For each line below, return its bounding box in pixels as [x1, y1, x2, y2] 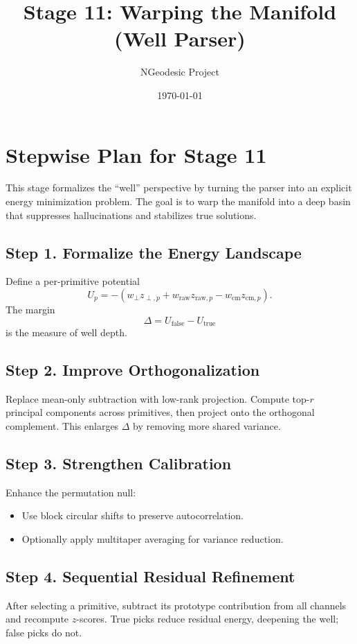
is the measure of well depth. [6, 325, 127, 340]
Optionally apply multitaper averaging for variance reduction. [21, 532, 284, 546]
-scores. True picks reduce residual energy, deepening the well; [76, 611, 339, 626]
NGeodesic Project [140, 64, 219, 79]
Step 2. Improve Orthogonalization [6, 359, 260, 381]
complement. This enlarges [6, 419, 119, 433]
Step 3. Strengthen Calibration [6, 453, 232, 474]
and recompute [6, 611, 69, 626]
